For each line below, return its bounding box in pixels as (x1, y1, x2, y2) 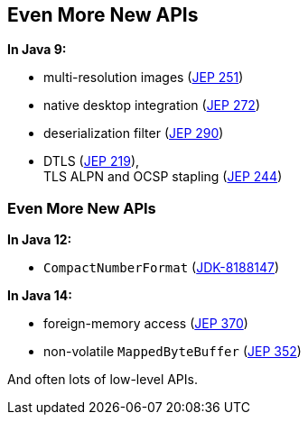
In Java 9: (7, 41, 67, 58)
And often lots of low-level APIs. (7, 372, 198, 388)
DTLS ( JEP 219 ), (43, 153, 140, 170)
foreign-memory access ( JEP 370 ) (43, 316, 248, 332)
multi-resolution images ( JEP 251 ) (43, 69, 244, 86)
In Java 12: (7, 232, 72, 248)
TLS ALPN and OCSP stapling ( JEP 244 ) (43, 169, 283, 185)
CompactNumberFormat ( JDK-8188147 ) (43, 260, 280, 276)
